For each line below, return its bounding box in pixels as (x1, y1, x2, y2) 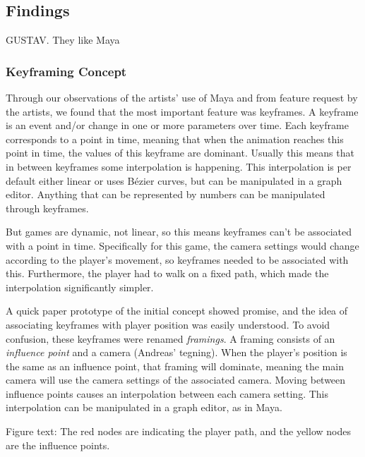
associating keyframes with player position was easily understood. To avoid (6, 317, 330, 331)
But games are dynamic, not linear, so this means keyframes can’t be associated (6, 224, 352, 239)
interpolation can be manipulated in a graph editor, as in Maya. (6, 400, 282, 415)
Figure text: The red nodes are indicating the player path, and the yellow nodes (6, 424, 351, 439)
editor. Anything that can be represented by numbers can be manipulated (6, 187, 325, 202)
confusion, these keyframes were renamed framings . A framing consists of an (6, 331, 335, 346)
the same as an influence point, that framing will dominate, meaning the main (6, 358, 344, 373)
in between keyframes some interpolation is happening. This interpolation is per (6, 159, 352, 173)
